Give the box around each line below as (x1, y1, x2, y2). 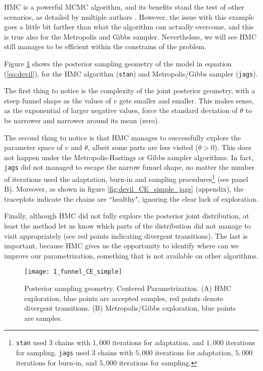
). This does (214, 142, 251, 153)
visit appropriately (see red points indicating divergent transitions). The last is (4, 230, 248, 241)
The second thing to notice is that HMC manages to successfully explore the (4, 132, 241, 142)
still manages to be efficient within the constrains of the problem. (4, 41, 206, 52)
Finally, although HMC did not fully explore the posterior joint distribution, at (4, 210, 249, 221)
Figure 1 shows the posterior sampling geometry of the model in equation (4, 58, 232, 68)
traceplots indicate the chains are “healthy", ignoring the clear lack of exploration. (4, 193, 258, 204)
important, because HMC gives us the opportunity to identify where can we (4, 240, 239, 251)
